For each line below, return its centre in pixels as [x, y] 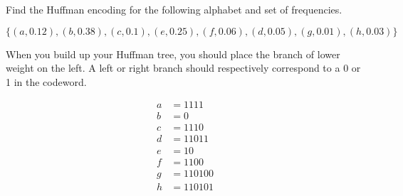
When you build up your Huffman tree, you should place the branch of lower [173, 54]
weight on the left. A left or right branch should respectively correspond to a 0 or [183, 68]
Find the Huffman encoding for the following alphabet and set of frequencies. [174, 9]
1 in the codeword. [46, 81]
